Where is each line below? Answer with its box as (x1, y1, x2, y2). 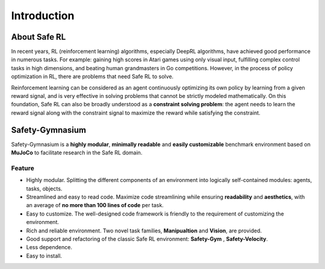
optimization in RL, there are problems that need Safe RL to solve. (11, 73, 174, 80)
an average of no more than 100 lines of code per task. (26, 202, 164, 209)
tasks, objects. (26, 185, 63, 192)
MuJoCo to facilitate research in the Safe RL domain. (11, 149, 143, 156)
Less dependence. (26, 244, 72, 251)
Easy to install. (26, 252, 63, 259)
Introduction (11, 9, 75, 22)
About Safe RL (11, 32, 66, 42)
